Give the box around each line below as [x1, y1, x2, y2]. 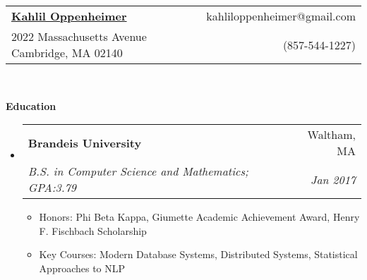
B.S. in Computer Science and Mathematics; [28, 163, 248, 180]
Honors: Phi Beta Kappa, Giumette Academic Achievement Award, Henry [39, 209, 360, 224]
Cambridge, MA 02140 [11, 44, 123, 61]
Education [6, 98, 56, 113]
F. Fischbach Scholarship [39, 223, 147, 238]
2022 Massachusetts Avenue [11, 28, 147, 44]
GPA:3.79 [28, 179, 77, 196]
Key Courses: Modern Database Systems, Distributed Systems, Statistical [39, 247, 358, 262]
